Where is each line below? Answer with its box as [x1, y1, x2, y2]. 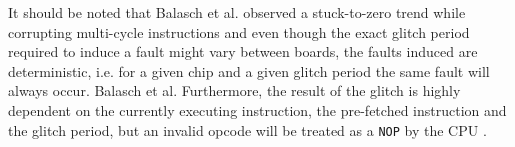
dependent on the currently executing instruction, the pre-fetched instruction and [8, 99, 507, 120]
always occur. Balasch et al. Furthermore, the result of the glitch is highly [8, 80, 461, 101]
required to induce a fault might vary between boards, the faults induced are [8, 41, 478, 62]
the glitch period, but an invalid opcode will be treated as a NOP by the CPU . [8, 119, 487, 140]
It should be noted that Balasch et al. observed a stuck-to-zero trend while [8, 2, 466, 22]
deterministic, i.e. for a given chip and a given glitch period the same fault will [8, 60, 490, 81]
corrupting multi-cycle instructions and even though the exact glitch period [8, 21, 470, 42]
